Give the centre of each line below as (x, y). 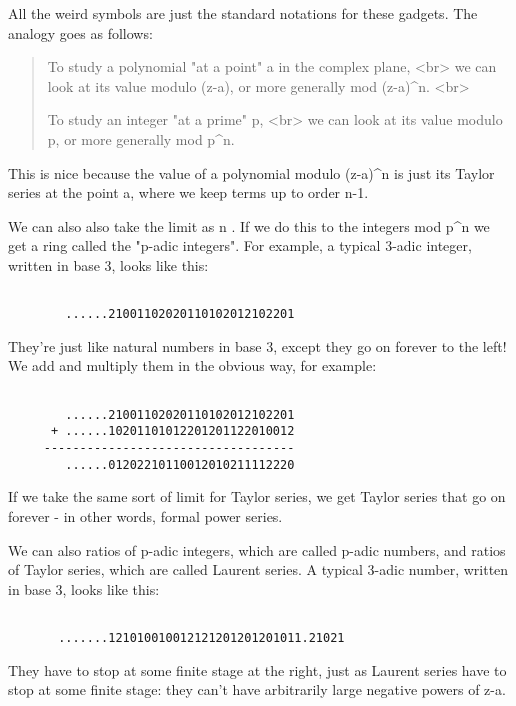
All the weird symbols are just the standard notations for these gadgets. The (243, 13)
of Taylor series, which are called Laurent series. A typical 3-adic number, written (258, 569)
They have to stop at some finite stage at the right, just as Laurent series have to (257, 669)
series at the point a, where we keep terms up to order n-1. (188, 192)
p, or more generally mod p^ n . (141, 138)
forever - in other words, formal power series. (145, 515)
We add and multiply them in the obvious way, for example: (192, 365)
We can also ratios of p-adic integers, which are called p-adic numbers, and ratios (257, 549)
